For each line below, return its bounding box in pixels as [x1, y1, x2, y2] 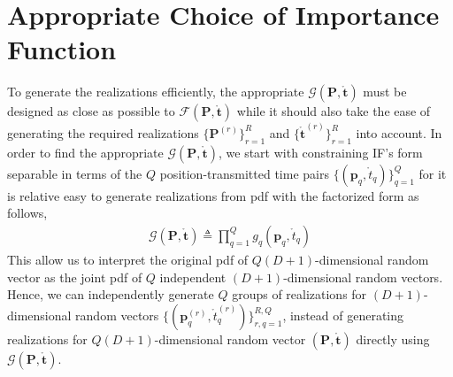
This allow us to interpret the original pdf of [7, 250, 249, 268]
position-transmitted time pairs [159, 164, 329, 182]
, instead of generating [282, 305, 404, 324]
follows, [7, 204, 48, 222]
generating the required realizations [7, 123, 199, 142]
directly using [356, 329, 430, 348]
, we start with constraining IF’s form [219, 142, 423, 161]
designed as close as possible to [7, 102, 175, 120]
